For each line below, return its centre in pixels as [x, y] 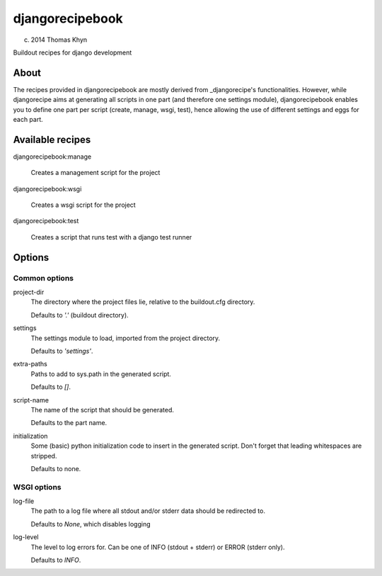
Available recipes [52, 139]
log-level [26, 537]
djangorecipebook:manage [52, 157]
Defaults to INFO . [56, 560]
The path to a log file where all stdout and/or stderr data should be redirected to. [148, 511]
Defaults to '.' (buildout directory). [80, 315]
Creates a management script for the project [95, 173]
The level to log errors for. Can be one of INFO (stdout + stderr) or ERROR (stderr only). [158, 547]
